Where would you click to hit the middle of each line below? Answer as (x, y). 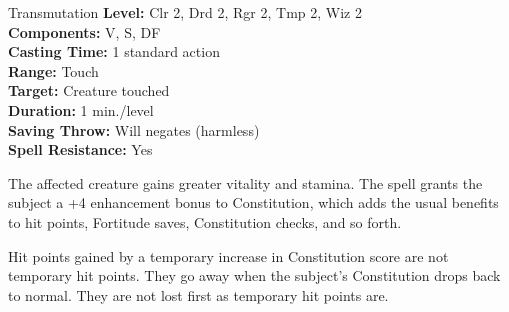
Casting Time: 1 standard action (114, 51)
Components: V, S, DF (84, 31)
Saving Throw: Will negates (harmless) (134, 129)
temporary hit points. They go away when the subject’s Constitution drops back (254, 275)
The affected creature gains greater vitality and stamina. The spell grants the (245, 182)
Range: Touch (53, 70)
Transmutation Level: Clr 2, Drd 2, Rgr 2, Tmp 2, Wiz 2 (185, 12)
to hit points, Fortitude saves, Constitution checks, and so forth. (205, 221)
